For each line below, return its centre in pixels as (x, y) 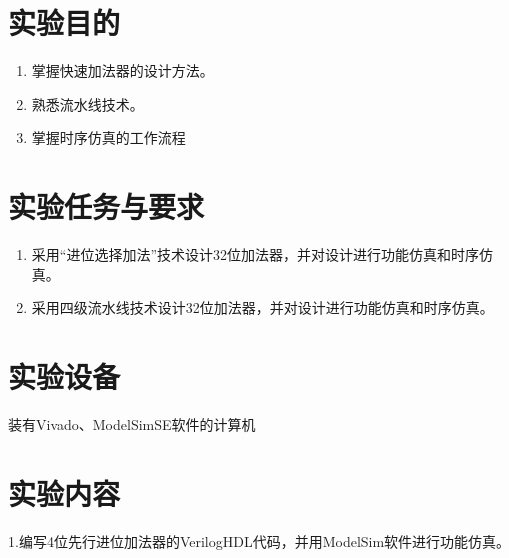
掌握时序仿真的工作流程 (108, 137)
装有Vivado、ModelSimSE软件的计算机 (132, 423)
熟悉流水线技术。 (87, 103)
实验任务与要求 (106, 206)
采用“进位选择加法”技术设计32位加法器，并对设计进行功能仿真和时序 (255, 254)
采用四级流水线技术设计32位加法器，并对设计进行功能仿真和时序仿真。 (262, 307)
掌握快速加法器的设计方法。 (122, 70)
